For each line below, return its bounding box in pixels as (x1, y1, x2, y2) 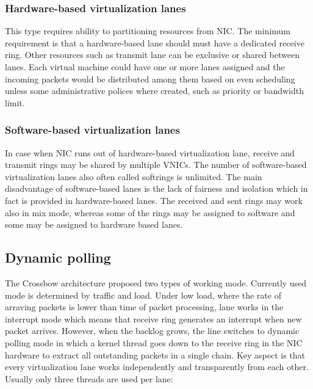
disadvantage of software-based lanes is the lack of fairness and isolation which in (5, 182, 308, 195)
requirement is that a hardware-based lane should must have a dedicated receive (5, 36, 304, 49)
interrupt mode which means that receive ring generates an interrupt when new (5, 312, 302, 325)
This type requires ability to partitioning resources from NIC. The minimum (5, 24, 290, 37)
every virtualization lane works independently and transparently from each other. (5, 360, 309, 373)
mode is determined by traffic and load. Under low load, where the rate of (5, 288, 281, 301)
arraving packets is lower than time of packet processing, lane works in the (5, 300, 284, 313)
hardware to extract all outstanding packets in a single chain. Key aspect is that (5, 348, 306, 361)
